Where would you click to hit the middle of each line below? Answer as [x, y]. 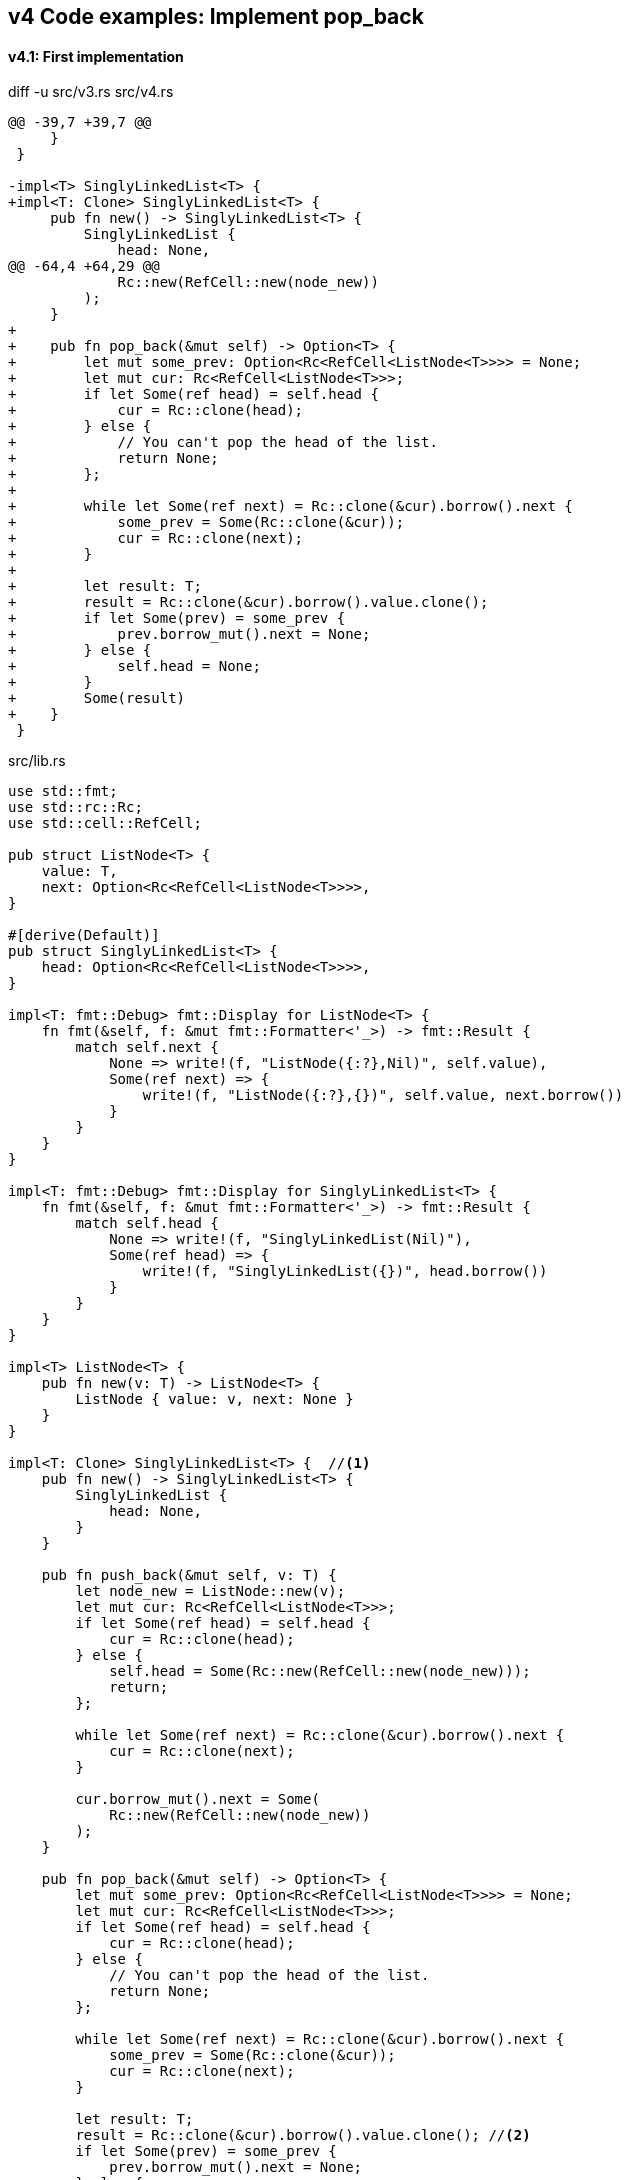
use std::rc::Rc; [75, 807]
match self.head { [147, 1223]
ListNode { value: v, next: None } [214, 1399]
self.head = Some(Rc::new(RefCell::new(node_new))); [320, 1671]
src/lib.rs [37, 761]
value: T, [79, 871]
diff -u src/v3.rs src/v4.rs [91, 92]
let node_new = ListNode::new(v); [210, 1591]
